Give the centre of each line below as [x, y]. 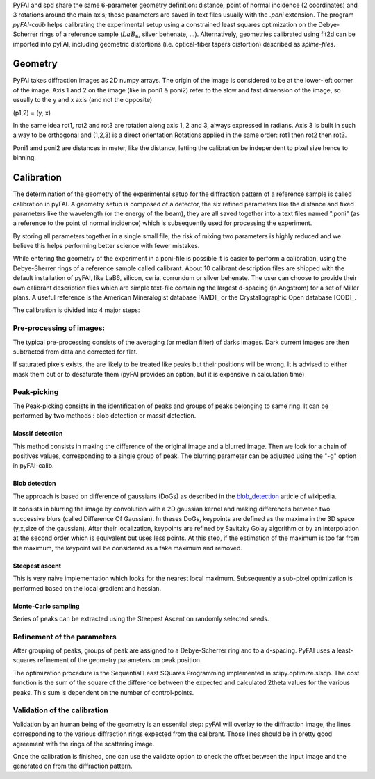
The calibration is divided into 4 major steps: [76, 310]
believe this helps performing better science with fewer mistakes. [106, 246]
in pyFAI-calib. [34, 466]
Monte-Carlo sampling [46, 606]
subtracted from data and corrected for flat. [75, 352]
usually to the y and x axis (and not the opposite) [83, 100]
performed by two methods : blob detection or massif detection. [105, 416]
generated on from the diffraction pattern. [73, 766]
